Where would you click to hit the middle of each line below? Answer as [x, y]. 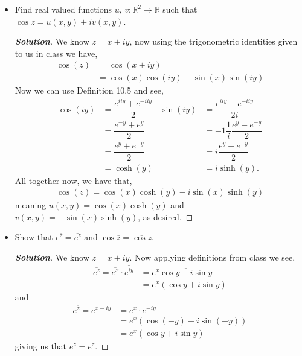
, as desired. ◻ [165, 216]
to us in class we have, [56, 53]
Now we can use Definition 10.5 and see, [89, 90]
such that [180, 9]
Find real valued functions [63, 9]
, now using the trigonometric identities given [214, 41]
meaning [31, 205]
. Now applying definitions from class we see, [212, 257]
